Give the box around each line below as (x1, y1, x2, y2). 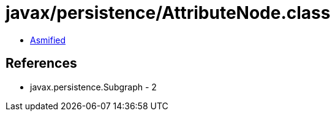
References (6, 56, 77, 71)
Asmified (30, 34, 66, 45)
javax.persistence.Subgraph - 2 (30, 81, 157, 92)
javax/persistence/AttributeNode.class (6, 2, 331, 23)
